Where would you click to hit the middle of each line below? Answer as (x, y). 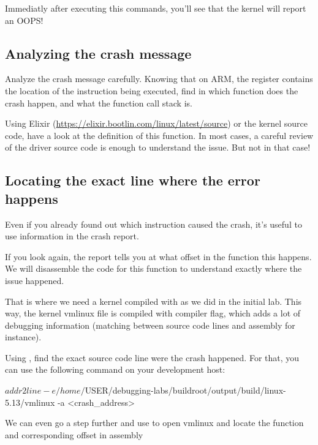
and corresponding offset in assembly (74, 434)
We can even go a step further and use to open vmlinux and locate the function (154, 423)
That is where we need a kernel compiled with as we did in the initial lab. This (153, 301)
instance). (23, 337)
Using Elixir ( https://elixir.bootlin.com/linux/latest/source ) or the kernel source (156, 123)
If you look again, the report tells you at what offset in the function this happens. (158, 256)
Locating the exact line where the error (133, 180)
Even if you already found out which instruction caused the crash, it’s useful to (153, 224)
